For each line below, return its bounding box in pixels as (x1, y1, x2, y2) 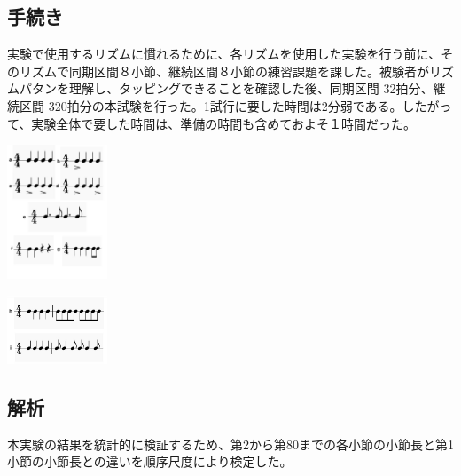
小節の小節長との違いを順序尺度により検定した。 (7, 452, 293, 471)
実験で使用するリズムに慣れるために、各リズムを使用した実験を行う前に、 (7, 44, 441, 63)
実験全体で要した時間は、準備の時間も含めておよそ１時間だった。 (31, 114, 416, 132)
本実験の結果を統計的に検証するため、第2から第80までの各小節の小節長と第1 (7, 434, 454, 453)
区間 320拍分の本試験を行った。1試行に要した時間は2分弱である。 (19, 96, 402, 115)
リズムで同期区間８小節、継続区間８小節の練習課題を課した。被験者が (19, 61, 429, 80)
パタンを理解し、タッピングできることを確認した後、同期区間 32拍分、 (19, 79, 434, 98)
